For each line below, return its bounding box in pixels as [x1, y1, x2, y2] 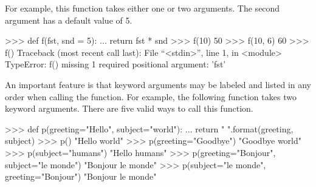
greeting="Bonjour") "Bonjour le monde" [5, 170, 157, 183]
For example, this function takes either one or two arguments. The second [5, 2, 280, 14]
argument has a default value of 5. [5, 13, 132, 26]
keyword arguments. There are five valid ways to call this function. [5, 102, 253, 115]
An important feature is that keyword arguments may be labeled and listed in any [5, 78, 312, 90]
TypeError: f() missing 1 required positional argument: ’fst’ [5, 58, 226, 70]
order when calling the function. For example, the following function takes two [5, 90, 297, 103]
